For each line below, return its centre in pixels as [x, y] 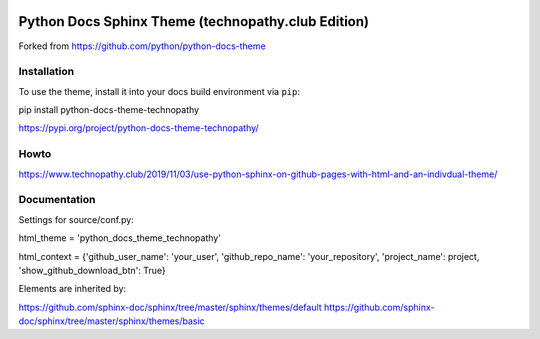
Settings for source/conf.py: [76, 219]
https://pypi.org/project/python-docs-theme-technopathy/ [138, 128]
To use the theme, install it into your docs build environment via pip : [159, 91]
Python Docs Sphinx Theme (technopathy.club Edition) [194, 21]
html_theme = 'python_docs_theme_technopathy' [120, 238]
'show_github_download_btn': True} [92, 270]
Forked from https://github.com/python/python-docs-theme [142, 46]
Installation [46, 72]
